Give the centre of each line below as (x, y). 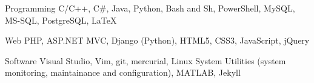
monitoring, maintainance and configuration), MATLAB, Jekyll (123, 72)
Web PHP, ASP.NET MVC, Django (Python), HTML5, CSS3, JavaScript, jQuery (157, 40)
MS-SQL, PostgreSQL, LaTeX (61, 20)
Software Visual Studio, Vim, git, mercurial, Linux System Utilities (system (145, 60)
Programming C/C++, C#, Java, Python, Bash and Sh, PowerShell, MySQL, (150, 8)
